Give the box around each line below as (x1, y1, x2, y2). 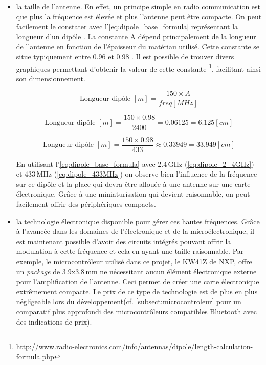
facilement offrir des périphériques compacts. (16, 198, 156, 209)
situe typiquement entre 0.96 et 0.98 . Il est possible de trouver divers (16, 51, 234, 61)
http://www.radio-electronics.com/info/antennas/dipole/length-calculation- (16, 341, 253, 352)
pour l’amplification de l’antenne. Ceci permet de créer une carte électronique (16, 276, 259, 287)
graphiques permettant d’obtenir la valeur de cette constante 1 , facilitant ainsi (16, 61, 261, 74)
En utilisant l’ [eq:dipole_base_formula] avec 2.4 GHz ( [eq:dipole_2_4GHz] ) (16, 158, 254, 169)
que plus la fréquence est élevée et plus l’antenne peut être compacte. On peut (16, 11, 262, 22)
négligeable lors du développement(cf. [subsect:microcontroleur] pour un (16, 296, 241, 307)
